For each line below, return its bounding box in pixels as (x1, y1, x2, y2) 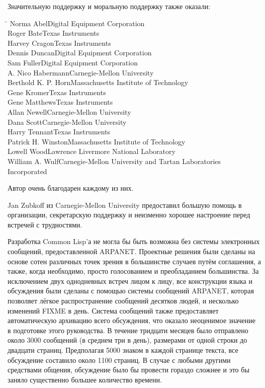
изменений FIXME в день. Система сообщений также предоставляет (8, 305, 219, 316)
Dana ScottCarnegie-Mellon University (8, 116, 127, 127)
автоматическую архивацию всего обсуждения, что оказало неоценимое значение (8, 315, 255, 326)
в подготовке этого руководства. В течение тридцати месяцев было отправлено (8, 325, 248, 335)
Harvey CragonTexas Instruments (8, 37, 111, 48)
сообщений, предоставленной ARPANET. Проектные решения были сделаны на (8, 246, 255, 257)
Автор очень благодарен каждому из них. (8, 183, 134, 193)
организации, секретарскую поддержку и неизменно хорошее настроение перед (8, 209, 250, 220)
